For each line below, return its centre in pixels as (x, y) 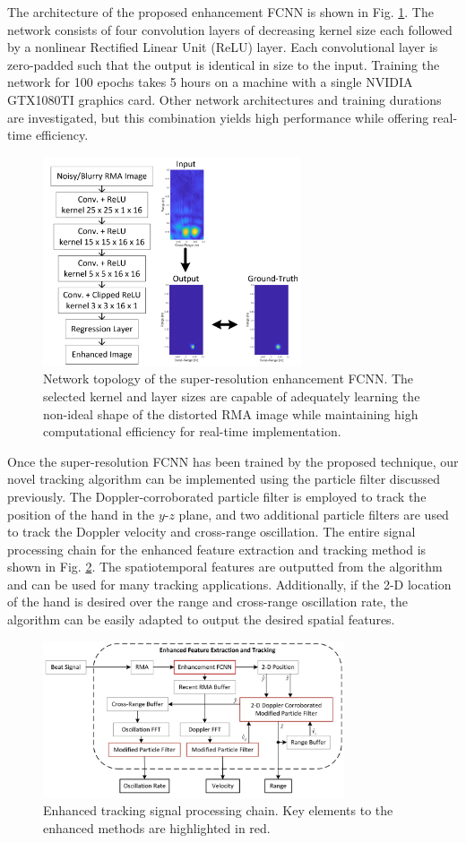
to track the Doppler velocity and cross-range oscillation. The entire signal (211, 532)
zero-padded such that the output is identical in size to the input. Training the (224, 64)
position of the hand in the (81, 514)
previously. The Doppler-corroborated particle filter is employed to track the (217, 496)
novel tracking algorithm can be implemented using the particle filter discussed (224, 479)
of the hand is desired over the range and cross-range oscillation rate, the (208, 602)
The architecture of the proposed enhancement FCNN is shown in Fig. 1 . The (220, 12)
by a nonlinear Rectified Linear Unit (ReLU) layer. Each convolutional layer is (223, 47)
